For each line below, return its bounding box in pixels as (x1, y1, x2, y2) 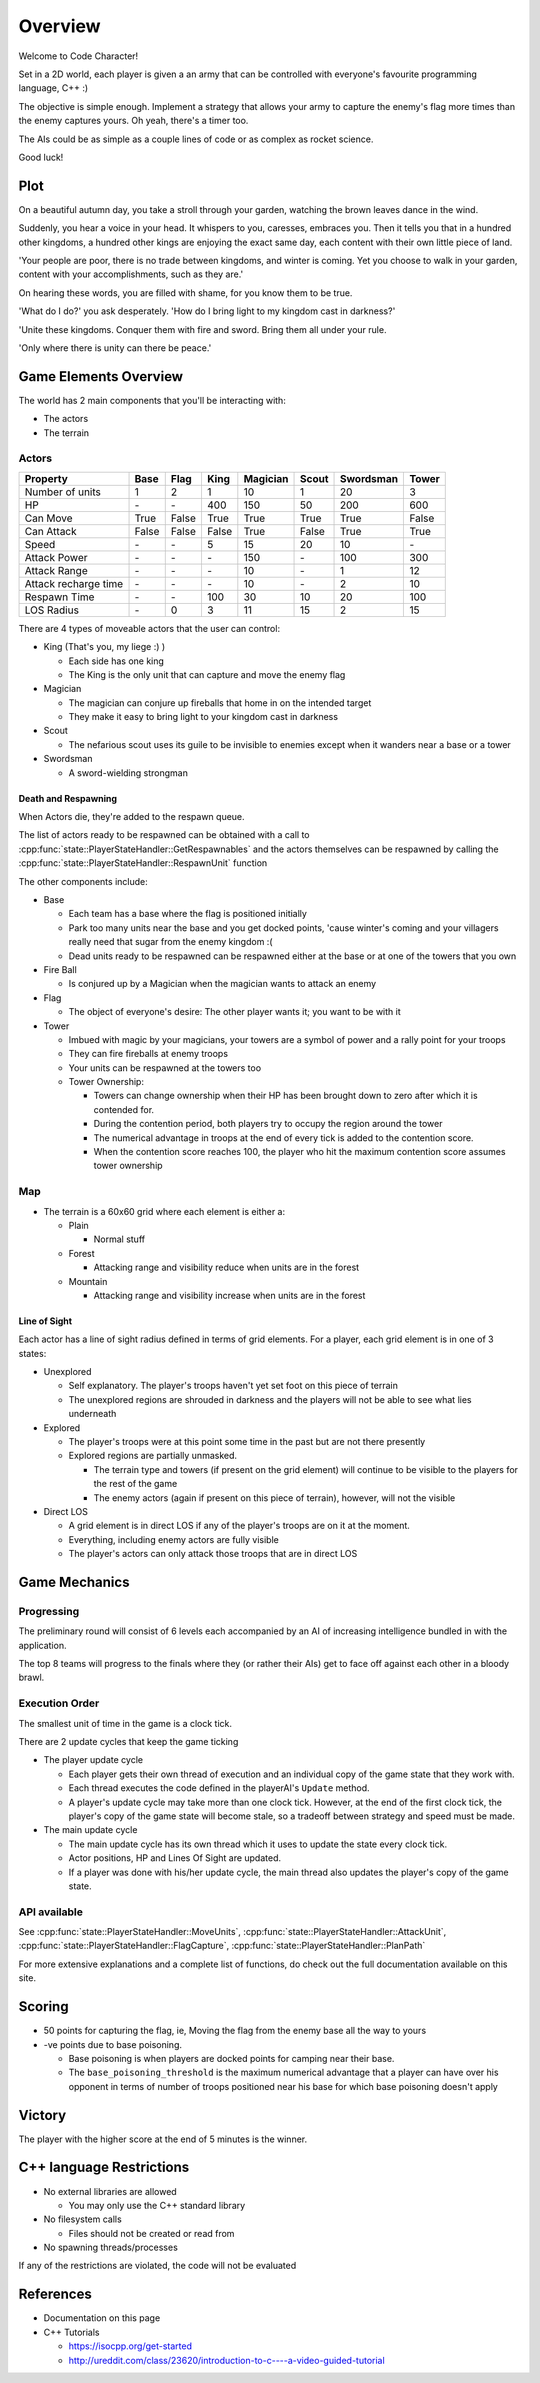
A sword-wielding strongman (68, 766, 189, 779)
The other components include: (18, 875, 149, 887)
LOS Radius (24, 603, 80, 617)
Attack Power (24, 550, 89, 564)
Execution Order (18, 1696, 100, 1710)
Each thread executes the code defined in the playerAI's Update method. (68, 1782, 370, 1794)
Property (24, 471, 69, 485)
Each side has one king (68, 655, 165, 667)
